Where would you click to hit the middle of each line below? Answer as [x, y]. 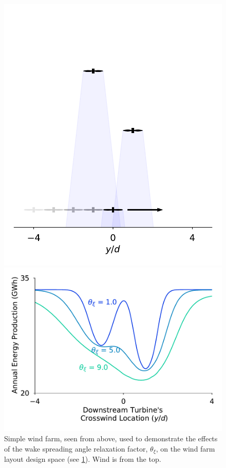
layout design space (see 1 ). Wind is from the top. [83, 459]
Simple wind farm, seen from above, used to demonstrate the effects [111, 438]
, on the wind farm [185, 448]
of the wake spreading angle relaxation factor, [76, 448]
